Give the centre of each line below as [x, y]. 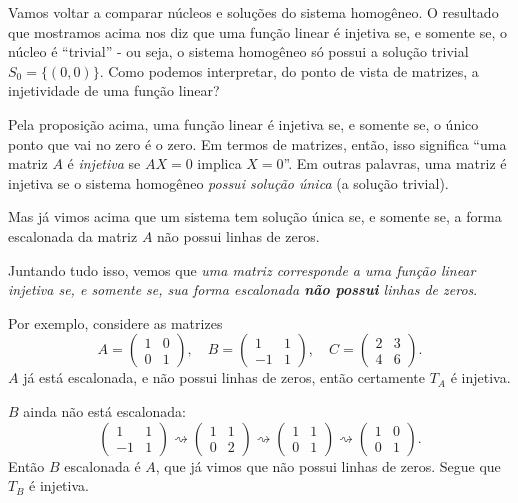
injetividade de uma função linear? [114, 90]
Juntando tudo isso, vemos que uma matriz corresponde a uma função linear [242, 269]
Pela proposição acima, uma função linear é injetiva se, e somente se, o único [243, 123]
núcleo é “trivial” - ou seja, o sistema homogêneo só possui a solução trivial [238, 51]
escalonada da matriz [73, 235]
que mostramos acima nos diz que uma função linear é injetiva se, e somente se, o [257, 31]
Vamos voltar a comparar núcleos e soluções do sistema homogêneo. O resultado [253, 12]
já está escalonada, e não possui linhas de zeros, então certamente [224, 377]
